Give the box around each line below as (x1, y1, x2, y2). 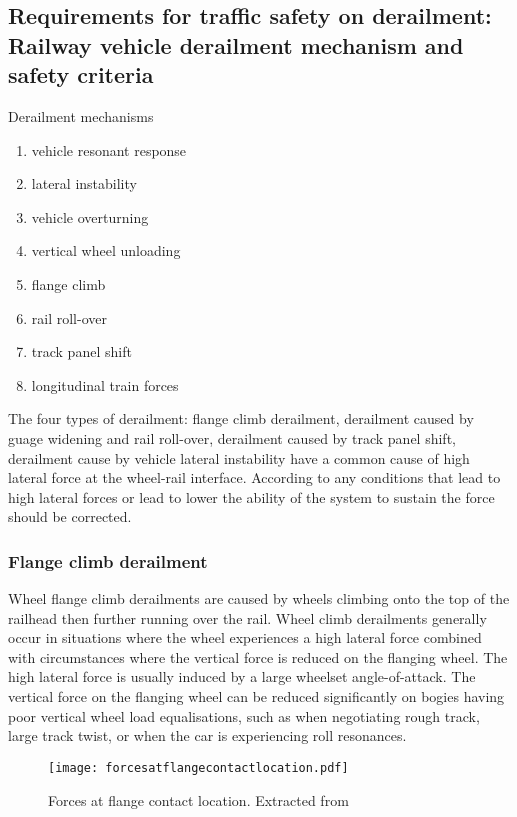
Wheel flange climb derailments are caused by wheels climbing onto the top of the (8, 588, 510, 609)
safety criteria (8, 59, 154, 90)
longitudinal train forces (31, 374, 179, 395)
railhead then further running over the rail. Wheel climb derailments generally (8, 607, 487, 628)
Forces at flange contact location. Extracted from (48, 789, 349, 810)
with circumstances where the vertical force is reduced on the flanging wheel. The (8, 646, 508, 667)
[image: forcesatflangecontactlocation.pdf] (48, 760, 349, 775)
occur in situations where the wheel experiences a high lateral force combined (8, 627, 482, 648)
